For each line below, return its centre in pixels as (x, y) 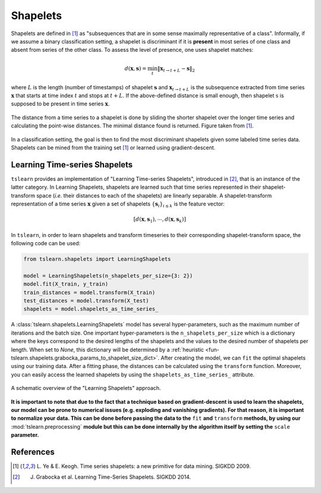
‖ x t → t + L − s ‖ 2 (176, 69)
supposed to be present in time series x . (60, 104)
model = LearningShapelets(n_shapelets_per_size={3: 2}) (108, 276)
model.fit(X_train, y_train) (66, 284)
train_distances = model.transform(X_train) (89, 292)
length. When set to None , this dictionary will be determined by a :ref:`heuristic (108, 350)
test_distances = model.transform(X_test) (86, 301)
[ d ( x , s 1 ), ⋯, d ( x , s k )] (160, 220)
